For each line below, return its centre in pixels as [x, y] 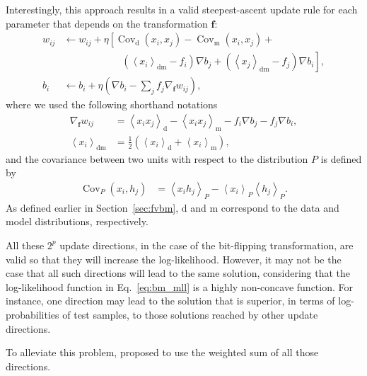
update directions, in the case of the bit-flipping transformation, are [206, 245]
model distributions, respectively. [77, 221]
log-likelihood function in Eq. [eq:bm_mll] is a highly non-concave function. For [179, 286]
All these [25, 245]
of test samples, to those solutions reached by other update [190, 314]
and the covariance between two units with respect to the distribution [157, 158]
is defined [341, 158]
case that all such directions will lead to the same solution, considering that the [178, 273]
